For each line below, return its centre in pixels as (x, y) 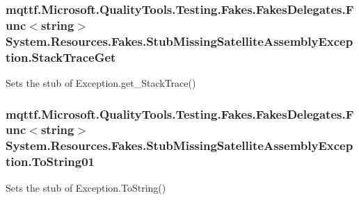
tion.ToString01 (50, 161)
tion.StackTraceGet (61, 57)
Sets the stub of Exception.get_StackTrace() (101, 82)
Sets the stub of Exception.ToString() (86, 187)
